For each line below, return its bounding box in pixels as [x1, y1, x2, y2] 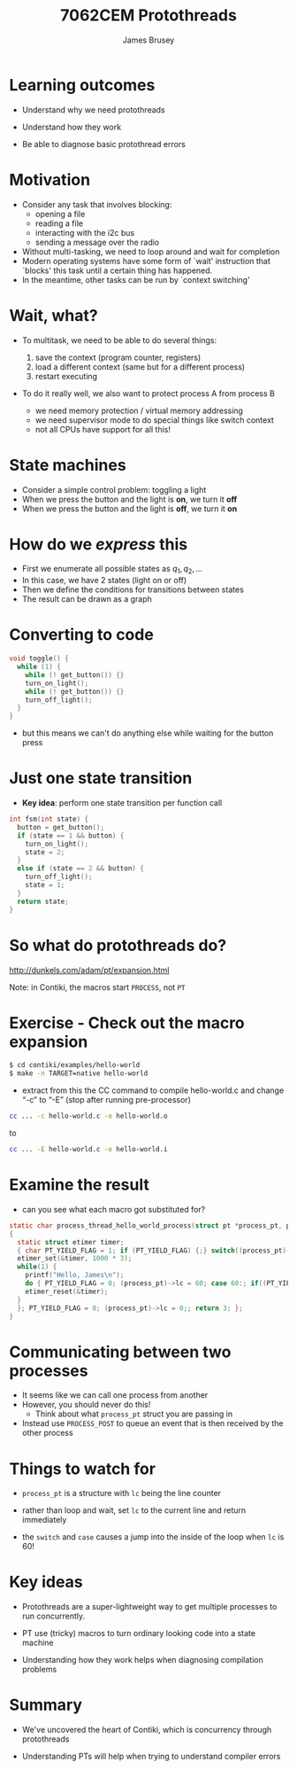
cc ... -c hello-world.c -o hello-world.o [9, 1111, 168, 1121]
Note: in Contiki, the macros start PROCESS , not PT [9, 981, 186, 993]
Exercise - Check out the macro [9, 1012, 245, 1033]
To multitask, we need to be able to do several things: [21, 334, 217, 346]
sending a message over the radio [34, 237, 160, 247]
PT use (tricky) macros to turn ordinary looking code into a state [21, 1628, 256, 1639]
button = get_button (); [17, 823, 104, 831]
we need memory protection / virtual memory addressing [34, 405, 243, 416]
